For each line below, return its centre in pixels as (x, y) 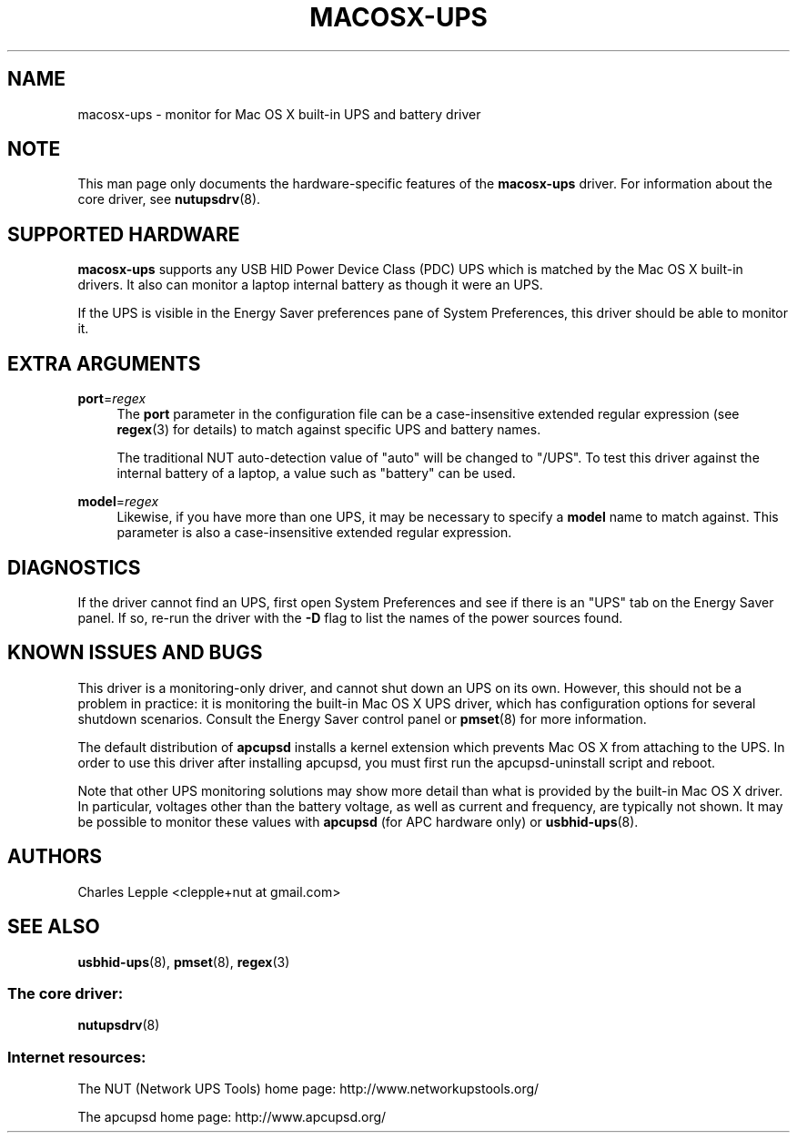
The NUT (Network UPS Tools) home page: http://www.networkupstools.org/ (308, 1089)
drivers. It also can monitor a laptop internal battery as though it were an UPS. (310, 285)
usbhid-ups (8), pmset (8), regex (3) (184, 962)
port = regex (112, 399)
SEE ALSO (54, 927)
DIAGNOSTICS (74, 567)
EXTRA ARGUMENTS (104, 363)
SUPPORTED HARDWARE (124, 234)
